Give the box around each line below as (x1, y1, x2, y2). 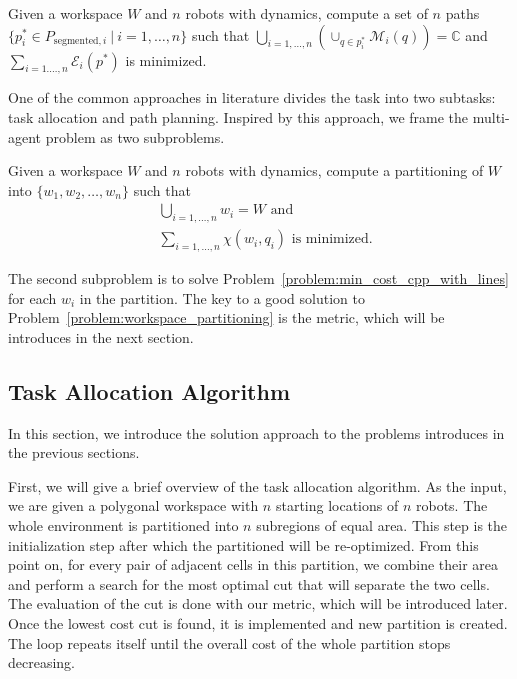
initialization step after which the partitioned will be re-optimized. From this (8, 534, 479, 555)
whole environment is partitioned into (8, 514, 239, 535)
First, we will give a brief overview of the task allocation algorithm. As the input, (8, 475, 507, 496)
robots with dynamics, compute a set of (185, 3, 428, 23)
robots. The (415, 495, 488, 516)
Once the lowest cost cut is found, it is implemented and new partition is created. (8, 612, 508, 633)
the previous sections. (8, 442, 140, 463)
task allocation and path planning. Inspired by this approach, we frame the (8, 106, 469, 127)
